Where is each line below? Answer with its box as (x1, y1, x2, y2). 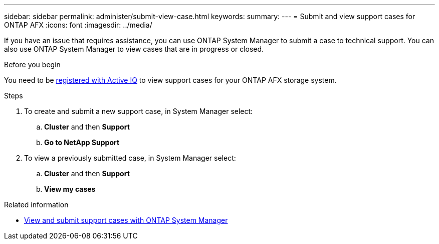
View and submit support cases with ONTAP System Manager (24, 216, 228, 224)
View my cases (44, 185, 96, 193)
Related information (4, 200, 69, 209)
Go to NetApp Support (44, 138, 120, 147)
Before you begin (4, 60, 61, 69)
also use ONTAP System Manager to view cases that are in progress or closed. (4, 45, 264, 53)
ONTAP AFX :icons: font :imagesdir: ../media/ (4, 21, 152, 29)
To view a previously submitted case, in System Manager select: (24, 154, 236, 162)
